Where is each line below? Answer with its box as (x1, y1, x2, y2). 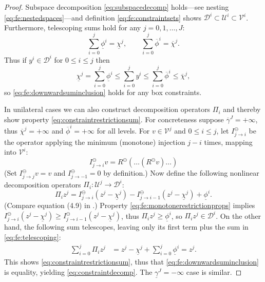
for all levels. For (97, 125, 150, 136)
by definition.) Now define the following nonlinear (103, 167, 259, 178)
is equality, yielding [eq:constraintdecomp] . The (4, 266, 153, 277)
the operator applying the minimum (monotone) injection (4, 136, 185, 147)
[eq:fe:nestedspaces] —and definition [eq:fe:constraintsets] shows (4, 12, 202, 23)
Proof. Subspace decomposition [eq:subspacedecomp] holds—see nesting (4, 2, 229, 12)
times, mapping (204, 136, 253, 147)
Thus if (4, 54, 27, 65)
